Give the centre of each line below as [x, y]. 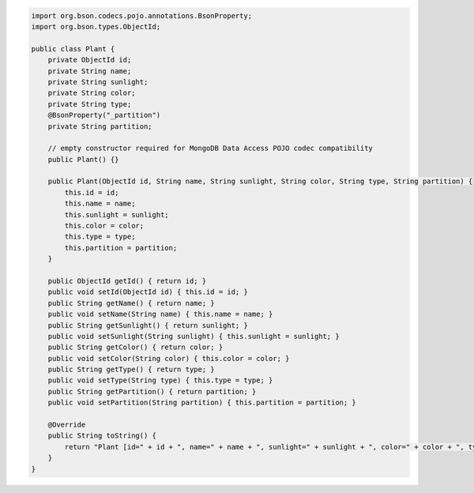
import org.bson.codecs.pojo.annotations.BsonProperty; [142, 15]
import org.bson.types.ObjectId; [96, 26]
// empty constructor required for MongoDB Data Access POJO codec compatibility [210, 149]
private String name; [90, 71]
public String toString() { [102, 436]
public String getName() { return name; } [131, 303]
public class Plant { [73, 49]
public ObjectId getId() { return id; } [127, 281]
